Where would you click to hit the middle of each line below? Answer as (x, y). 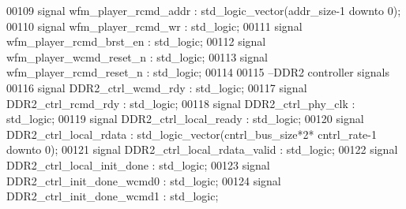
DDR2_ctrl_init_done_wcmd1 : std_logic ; (113, 196)
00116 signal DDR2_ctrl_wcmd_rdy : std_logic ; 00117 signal (157, 87)
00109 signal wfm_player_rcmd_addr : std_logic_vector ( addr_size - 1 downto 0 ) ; (204, 10)
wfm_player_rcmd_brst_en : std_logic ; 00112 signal (136, 41)
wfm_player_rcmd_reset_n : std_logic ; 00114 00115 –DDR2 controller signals (198, 72)
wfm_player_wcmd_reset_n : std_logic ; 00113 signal (137, 56)
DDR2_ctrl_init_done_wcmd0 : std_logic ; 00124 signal (144, 180)
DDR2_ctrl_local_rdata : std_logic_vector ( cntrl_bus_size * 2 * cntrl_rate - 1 (192, 134)
